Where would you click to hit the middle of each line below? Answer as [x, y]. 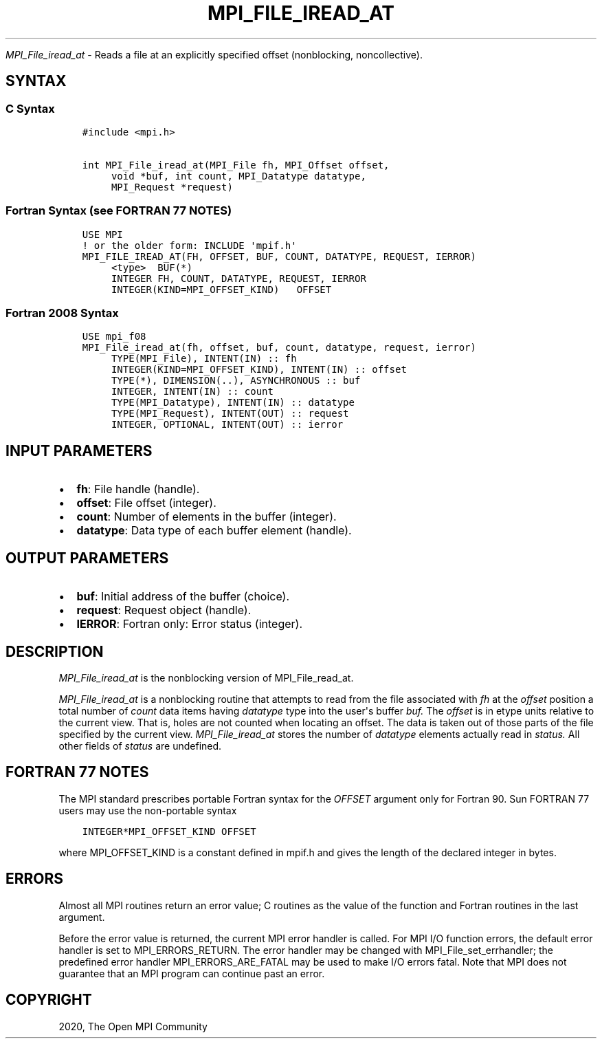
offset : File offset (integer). [146, 503]
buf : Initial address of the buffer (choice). [183, 597]
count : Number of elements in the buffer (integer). [207, 517]
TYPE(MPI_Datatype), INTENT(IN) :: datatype [233, 403]
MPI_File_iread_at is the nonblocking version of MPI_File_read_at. [206, 678]
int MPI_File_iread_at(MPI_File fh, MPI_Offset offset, [236, 165]
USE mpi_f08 [114, 337]
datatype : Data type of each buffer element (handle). [214, 531]
